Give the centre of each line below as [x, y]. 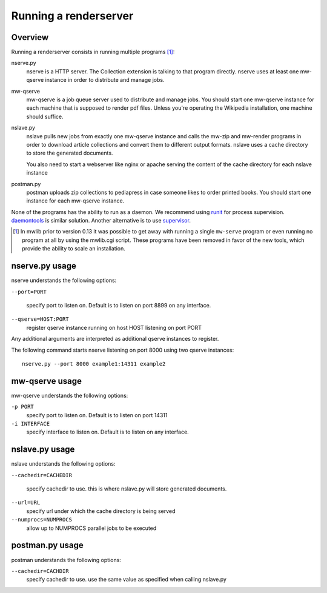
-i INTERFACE [31, 424]
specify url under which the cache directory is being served [101, 511]
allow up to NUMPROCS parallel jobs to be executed [91, 528]
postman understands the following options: [66, 560]
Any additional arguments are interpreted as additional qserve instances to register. [115, 339]
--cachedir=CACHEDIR [42, 475]
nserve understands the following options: [64, 280]
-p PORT [23, 407]
